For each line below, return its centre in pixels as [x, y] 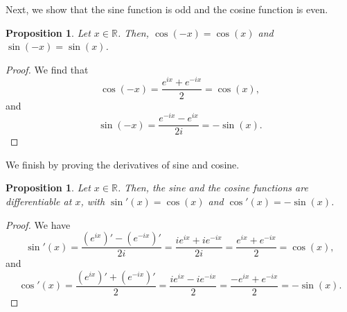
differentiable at [39, 201]
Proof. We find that [47, 69]
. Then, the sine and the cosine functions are [213, 188]
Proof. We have [38, 224]
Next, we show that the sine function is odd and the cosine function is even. [167, 9]
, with [93, 201]
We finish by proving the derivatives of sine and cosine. [123, 164]
